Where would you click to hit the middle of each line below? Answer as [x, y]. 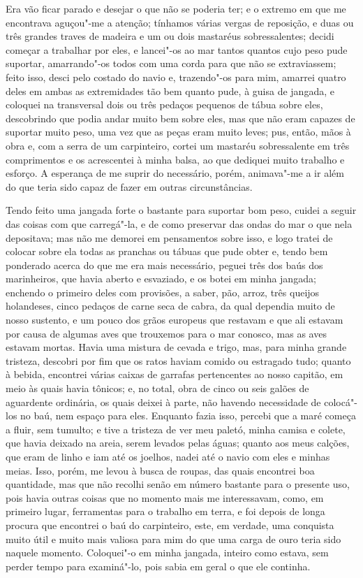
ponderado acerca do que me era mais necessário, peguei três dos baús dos [164, 265]
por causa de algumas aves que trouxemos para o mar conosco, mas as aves [166, 333]
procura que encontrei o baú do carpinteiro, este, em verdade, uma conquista [170, 525]
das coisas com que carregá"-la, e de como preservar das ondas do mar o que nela [179, 223]
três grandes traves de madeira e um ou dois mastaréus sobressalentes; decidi [170, 36]
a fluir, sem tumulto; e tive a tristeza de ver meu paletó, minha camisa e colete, [176, 429]
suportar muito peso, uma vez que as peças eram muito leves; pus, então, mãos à [178, 132]
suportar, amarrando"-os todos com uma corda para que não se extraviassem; [171, 63]
